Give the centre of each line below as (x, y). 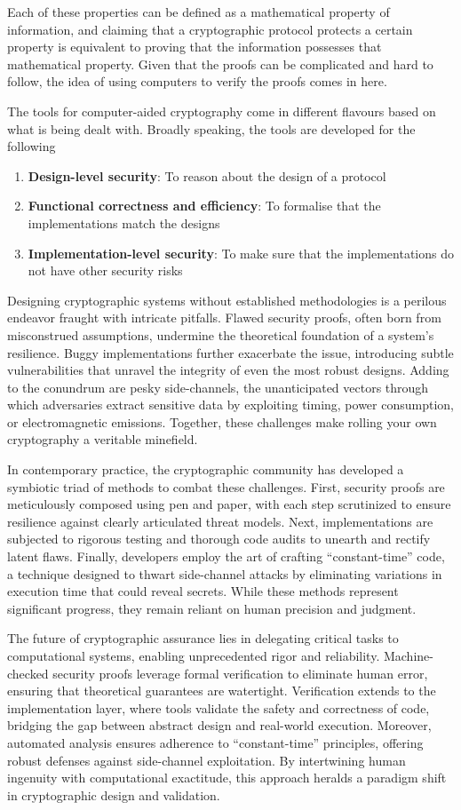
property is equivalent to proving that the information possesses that (195, 47)
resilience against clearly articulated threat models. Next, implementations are (220, 521)
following (32, 146)
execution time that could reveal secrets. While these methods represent (203, 591)
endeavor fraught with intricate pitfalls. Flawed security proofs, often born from (224, 318)
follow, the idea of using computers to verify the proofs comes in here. (197, 81)
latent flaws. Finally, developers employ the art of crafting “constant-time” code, (226, 556)
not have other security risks (105, 270)
